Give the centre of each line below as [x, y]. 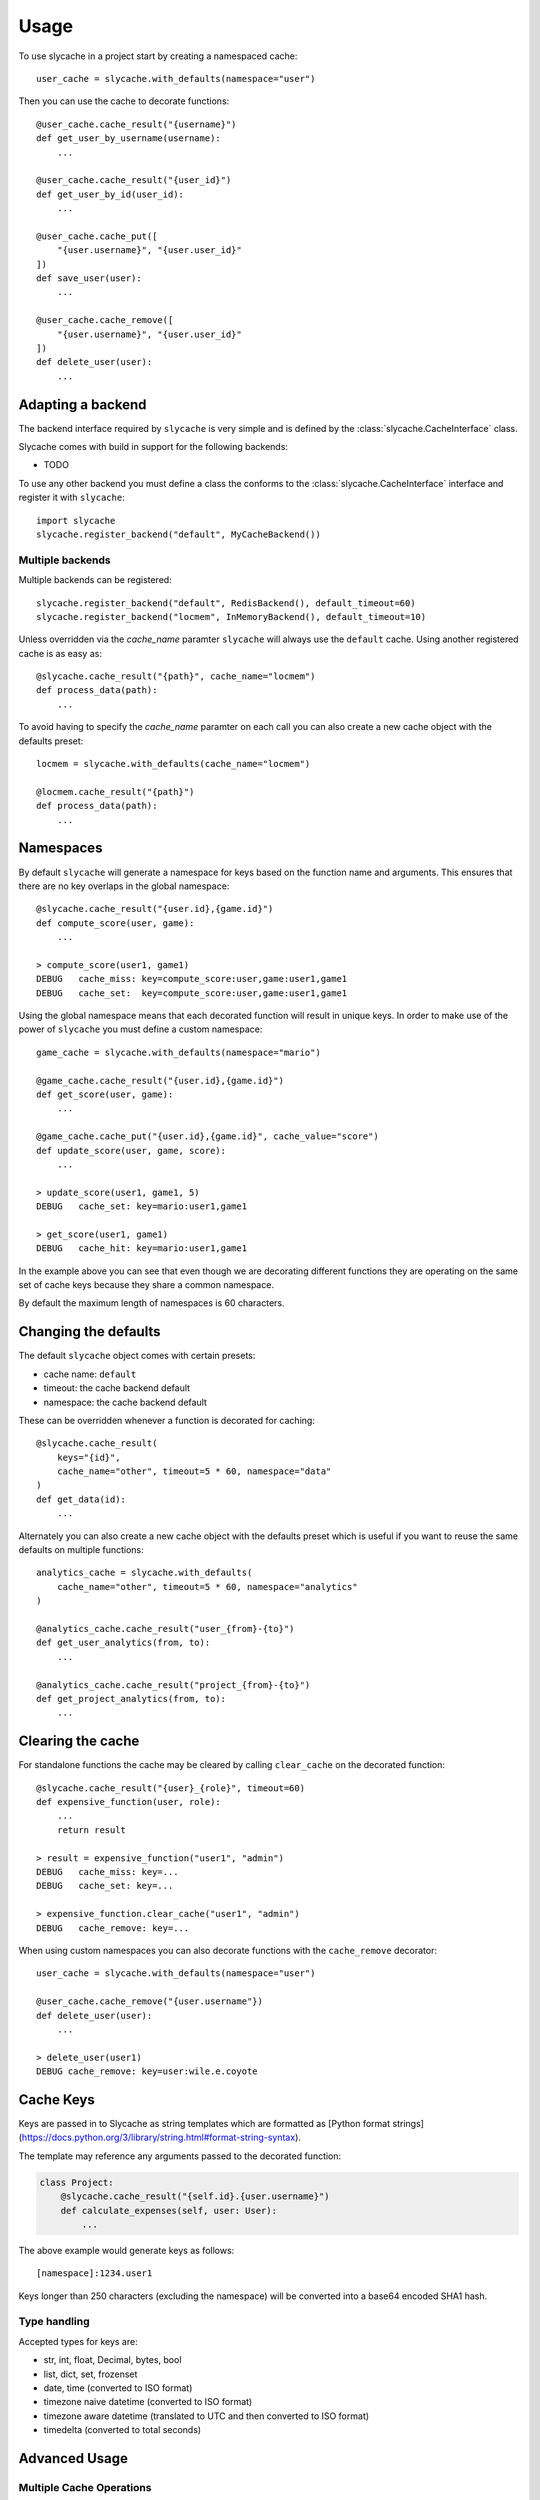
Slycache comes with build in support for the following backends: [153, 447]
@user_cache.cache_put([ [97, 236]
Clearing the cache [79, 1741]
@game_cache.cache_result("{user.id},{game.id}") [160, 1080]
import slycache [76, 520]
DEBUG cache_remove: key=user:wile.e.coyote [147, 2071]
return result [91, 1829]
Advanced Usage [73, 2458]
